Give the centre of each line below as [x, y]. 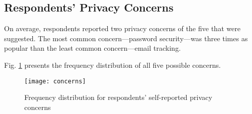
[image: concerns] [55, 81]
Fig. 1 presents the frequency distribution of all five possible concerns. [113, 65]
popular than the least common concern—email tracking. [93, 48]
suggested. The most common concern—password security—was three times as [126, 38]
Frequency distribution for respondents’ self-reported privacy [118, 97]
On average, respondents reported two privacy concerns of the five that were [122, 28]
